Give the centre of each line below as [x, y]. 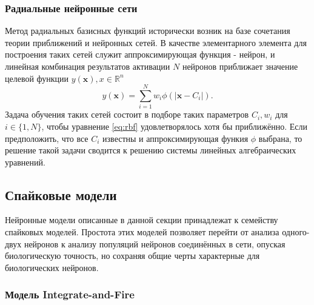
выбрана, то [280, 138]
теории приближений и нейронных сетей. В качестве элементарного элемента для [156, 42]
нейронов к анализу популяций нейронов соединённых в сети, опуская [155, 243]
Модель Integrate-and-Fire [70, 294]
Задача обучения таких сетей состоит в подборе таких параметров [127, 114]
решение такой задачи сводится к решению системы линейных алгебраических [151, 150]
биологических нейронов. [52, 267]
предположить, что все [47, 138]
